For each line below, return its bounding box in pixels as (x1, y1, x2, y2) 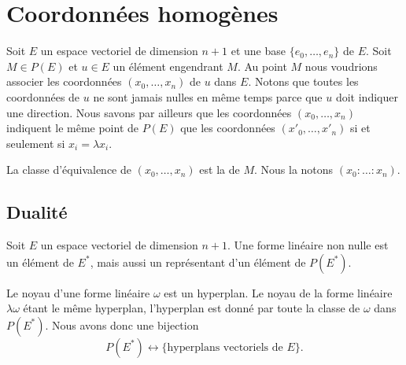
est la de (199, 161, 240, 178)
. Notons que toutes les (248, 73, 359, 90)
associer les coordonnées (6, 73, 122, 90)
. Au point (237, 57, 287, 74)
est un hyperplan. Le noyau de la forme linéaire (164, 284, 393, 300)
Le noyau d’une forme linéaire (6, 284, 150, 300)
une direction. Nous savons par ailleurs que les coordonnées (6, 104, 292, 120)
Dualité (6, 200, 68, 224)
